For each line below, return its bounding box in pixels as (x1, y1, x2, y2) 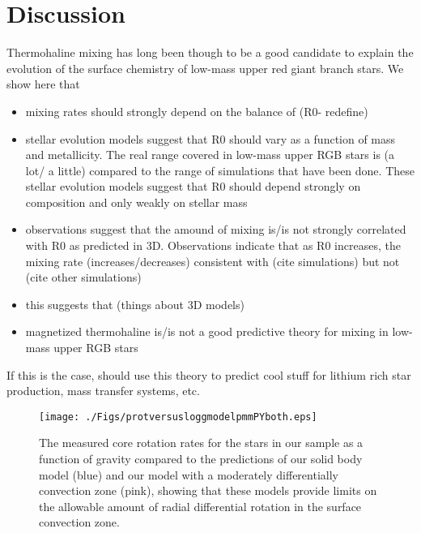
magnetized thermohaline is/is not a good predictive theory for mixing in (25, 323, 389, 340)
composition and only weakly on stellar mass (25, 193, 248, 210)
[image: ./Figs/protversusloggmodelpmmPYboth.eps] (39, 410, 317, 423)
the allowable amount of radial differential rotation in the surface (39, 497, 362, 514)
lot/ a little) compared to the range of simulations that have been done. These (25, 161, 415, 178)
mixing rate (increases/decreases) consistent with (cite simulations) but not (25, 252, 400, 269)
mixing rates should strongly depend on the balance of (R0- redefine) (25, 102, 368, 119)
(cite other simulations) (25, 269, 142, 286)
